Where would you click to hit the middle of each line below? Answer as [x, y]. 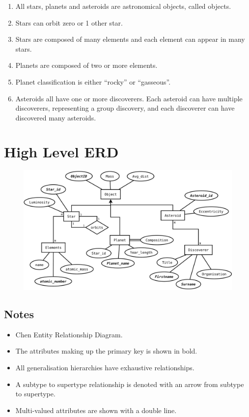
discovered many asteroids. [56, 117]
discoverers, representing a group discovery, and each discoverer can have [125, 108]
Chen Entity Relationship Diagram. [69, 334]
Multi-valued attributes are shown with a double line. [96, 410]
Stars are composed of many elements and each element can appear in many [130, 39]
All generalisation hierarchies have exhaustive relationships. [105, 367]
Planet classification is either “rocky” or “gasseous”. [93, 81]
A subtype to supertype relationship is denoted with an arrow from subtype [130, 384]
